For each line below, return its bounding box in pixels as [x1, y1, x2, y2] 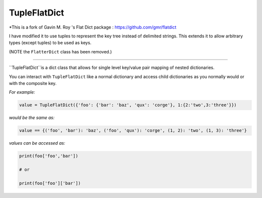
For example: [9, 89, 35, 95]
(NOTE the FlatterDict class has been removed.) [9, 49, 112, 54]
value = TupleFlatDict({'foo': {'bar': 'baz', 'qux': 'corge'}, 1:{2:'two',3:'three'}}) [19, 102, 237, 108]
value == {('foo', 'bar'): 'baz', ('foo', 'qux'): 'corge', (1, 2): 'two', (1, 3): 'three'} [19, 128, 247, 133]
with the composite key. [9, 80, 57, 86]
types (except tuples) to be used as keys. [9, 40, 92, 46]
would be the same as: [9, 115, 55, 121]
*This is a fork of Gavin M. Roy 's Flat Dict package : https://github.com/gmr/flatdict [9, 24, 177, 30]
